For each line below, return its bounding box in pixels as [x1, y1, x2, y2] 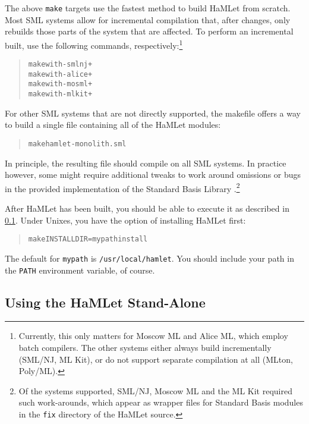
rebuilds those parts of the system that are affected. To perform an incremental [5, 25, 294, 37]
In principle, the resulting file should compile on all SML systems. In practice [5, 156, 286, 169]
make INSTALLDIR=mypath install [28, 235, 148, 244]
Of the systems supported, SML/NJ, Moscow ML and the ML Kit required [18, 384, 292, 397]
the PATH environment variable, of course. [5, 263, 155, 276]
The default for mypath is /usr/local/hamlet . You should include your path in [5, 252, 294, 264]
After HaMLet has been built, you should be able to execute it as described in [5, 202, 289, 214]
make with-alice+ [28, 70, 93, 78]
